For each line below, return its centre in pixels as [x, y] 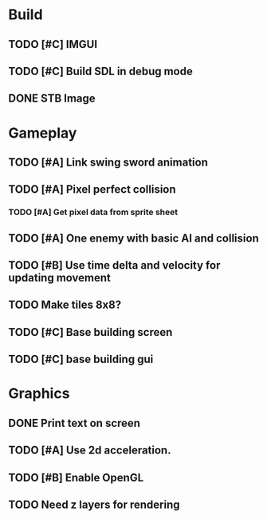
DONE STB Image [52, 99]
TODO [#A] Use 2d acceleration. [90, 451]
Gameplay [43, 133]
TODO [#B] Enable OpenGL [76, 477]
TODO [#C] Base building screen [90, 332]
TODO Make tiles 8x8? [65, 305]
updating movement [60, 278]
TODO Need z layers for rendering [94, 504]
